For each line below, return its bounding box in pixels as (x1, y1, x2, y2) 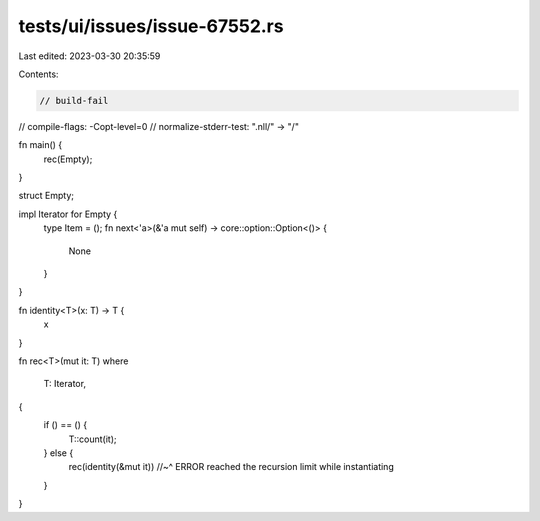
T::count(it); (68, 433, 117, 445)
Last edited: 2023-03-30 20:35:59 (18, 50, 161, 62)
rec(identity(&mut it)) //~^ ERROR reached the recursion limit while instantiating (68, 461, 394, 473)
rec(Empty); (43, 153, 93, 165)
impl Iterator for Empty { (18, 208, 118, 220)
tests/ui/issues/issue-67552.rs (18, 15, 284, 37)
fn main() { (18, 139, 63, 151)
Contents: (18, 68, 59, 80)
